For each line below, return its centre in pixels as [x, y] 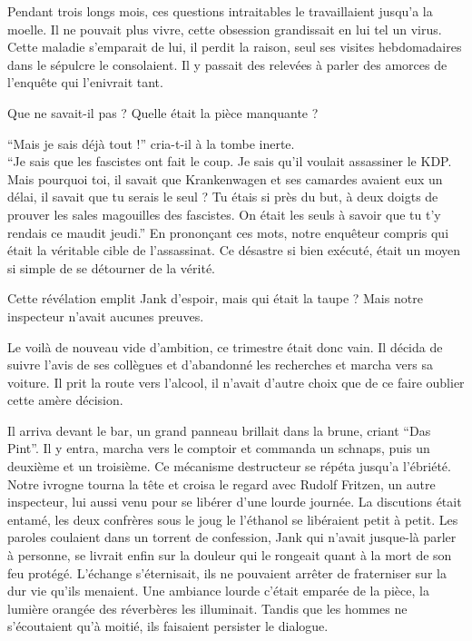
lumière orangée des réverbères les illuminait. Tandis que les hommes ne [207, 608]
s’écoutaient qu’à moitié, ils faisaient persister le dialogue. [168, 626]
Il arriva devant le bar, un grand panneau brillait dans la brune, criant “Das [219, 430]
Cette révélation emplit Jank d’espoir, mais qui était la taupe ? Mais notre [215, 298]
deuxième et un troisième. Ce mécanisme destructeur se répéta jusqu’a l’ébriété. [229, 466]
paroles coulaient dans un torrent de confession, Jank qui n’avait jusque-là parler [232, 537]
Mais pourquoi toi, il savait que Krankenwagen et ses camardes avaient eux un [225, 178]
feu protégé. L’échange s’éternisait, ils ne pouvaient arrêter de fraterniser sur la [227, 572]
